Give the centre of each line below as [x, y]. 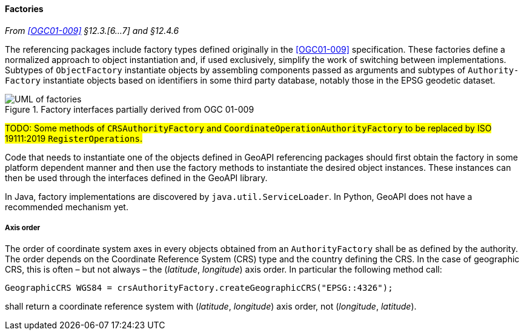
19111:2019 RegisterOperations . [74, 138]
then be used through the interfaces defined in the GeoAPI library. [136, 177]
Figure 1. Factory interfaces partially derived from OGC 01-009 [130, 109]
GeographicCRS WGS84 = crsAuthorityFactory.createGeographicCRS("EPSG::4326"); [199, 288]
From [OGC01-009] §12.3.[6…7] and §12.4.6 [92, 30]
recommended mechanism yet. [67, 207]
